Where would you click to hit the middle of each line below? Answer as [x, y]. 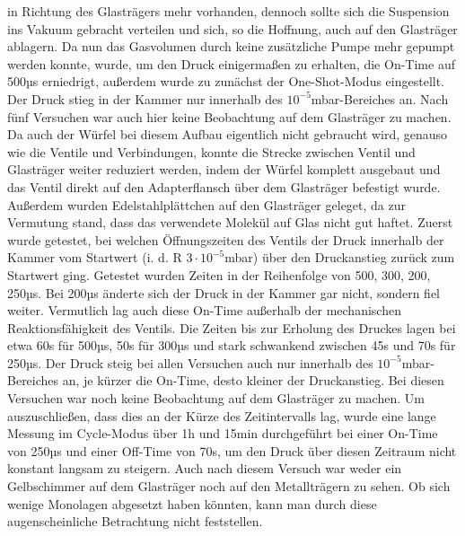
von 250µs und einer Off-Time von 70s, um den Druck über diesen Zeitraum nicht [232, 450]
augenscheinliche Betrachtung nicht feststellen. [135, 521]
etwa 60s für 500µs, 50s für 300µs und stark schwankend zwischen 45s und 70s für [232, 345]
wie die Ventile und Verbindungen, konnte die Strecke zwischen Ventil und [211, 151]
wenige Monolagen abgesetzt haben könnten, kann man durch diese [192, 503]
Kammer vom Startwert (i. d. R [95, 257]
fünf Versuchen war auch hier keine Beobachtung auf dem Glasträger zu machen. [229, 116]
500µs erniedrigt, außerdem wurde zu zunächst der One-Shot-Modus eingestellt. [226, 81]
